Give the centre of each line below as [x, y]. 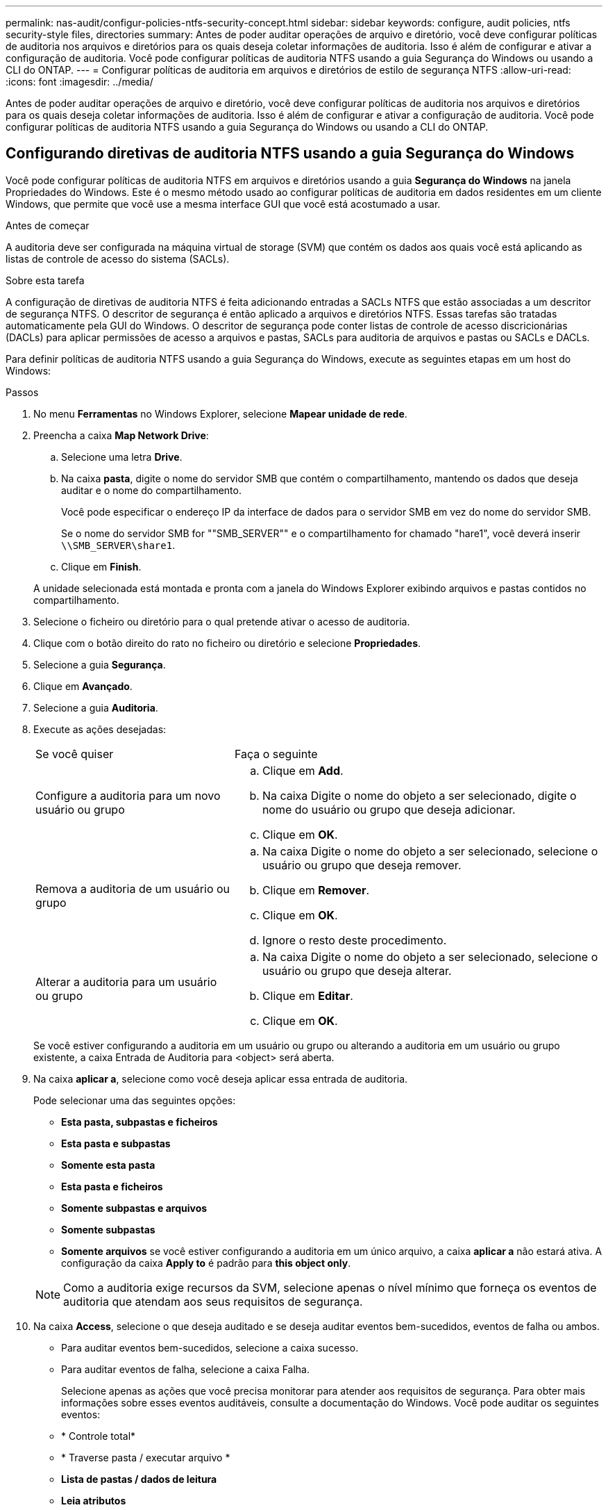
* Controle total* [99, 1436]
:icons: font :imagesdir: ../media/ [79, 82]
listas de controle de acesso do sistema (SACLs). [118, 258]
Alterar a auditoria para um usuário [126, 982]
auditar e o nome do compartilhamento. [151, 490]
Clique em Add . [303, 770]
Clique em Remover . [316, 890]
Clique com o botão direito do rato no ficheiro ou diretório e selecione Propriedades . [227, 643]
